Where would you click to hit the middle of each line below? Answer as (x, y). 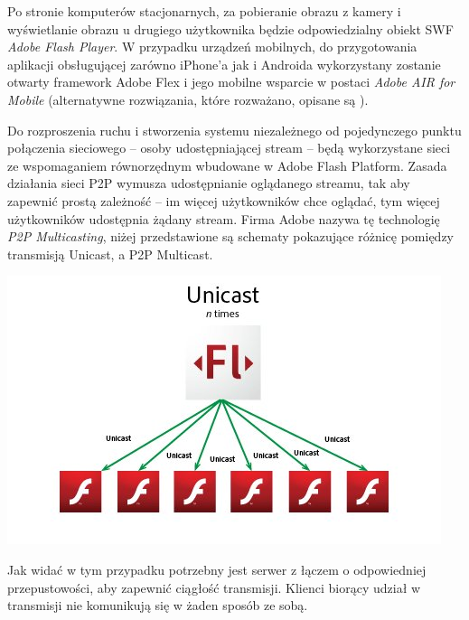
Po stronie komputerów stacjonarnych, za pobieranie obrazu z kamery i (204, 11)
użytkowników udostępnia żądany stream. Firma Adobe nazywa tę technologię (224, 218)
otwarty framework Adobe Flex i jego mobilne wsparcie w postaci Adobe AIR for (231, 82)
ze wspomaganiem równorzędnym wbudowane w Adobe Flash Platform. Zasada (227, 165)
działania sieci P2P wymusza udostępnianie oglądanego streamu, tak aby (209, 183)
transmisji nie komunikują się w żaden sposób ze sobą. (158, 605)
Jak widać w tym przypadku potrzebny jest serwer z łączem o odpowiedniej (217, 569)
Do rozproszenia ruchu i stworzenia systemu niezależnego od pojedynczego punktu (234, 130)
